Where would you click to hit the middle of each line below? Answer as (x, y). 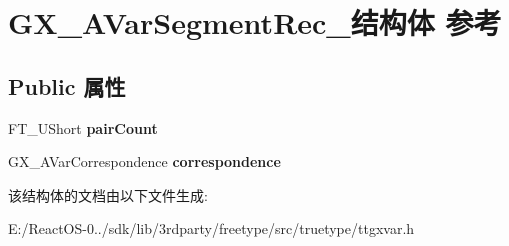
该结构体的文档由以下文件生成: (108, 194)
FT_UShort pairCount (83, 127)
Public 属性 (67, 85)
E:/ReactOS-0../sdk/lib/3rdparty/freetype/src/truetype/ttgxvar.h (211, 228)
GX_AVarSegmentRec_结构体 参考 (255, 22)
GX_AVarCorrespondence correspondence (144, 161)
